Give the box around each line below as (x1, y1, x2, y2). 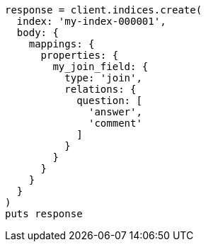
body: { (16, 27, 59, 38)
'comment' (88, 117, 142, 129)
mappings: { (28, 38, 95, 50)
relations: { (64, 84, 137, 95)
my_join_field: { (52, 61, 149, 72)
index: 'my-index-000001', (16, 16, 166, 27)
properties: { (40, 50, 119, 61)
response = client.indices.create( (5, 4, 202, 16)
